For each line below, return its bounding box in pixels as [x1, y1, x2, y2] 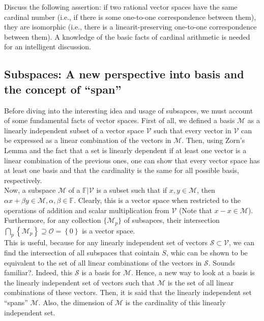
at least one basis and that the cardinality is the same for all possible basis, [4, 165, 239, 176]
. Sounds [208, 257, 236, 268]
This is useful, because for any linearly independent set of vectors [4, 237, 208, 248]
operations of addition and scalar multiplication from [4, 205, 169, 215]
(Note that [179, 205, 212, 215]
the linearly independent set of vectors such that [4, 277, 155, 287]
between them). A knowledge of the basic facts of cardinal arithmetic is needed [4, 31, 250, 42]
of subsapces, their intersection [124, 215, 220, 225]
